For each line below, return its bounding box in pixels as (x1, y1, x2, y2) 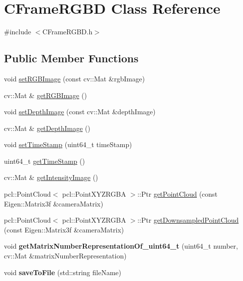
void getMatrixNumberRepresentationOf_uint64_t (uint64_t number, (4, 241, 238, 251)
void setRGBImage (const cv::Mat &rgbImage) (4, 73, 145, 83)
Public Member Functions (4, 51, 138, 66)
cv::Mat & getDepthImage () (4, 123, 90, 133)
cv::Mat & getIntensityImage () (4, 172, 98, 182)
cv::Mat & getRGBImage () (4, 90, 87, 100)
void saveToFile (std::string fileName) (4, 267, 122, 277)
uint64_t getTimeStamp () (4, 155, 85, 166)
